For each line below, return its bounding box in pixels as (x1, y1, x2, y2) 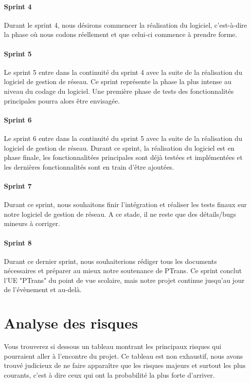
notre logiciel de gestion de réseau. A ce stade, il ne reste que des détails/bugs (4, 209, 236, 219)
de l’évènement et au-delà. (4, 284, 82, 295)
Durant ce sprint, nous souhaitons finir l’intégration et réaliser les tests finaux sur (4, 199, 247, 209)
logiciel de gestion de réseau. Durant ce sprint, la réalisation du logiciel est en (4, 142, 234, 153)
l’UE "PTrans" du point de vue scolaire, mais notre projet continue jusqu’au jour (4, 275, 245, 285)
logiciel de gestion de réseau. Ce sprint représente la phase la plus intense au (4, 76, 232, 87)
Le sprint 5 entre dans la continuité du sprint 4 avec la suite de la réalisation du (4, 67, 242, 77)
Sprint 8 (4, 237, 32, 247)
